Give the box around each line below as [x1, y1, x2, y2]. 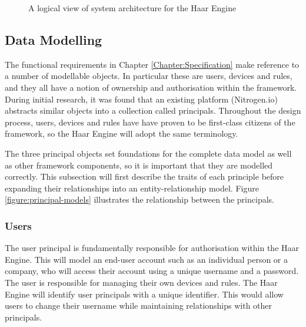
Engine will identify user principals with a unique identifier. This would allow [5, 288, 284, 300]
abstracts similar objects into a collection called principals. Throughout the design [5, 104, 301, 117]
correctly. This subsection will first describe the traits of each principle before [5, 170, 284, 183]
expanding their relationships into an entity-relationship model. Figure [5, 181, 259, 194]
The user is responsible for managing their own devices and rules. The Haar [5, 276, 278, 288]
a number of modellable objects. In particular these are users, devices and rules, [5, 70, 292, 82]
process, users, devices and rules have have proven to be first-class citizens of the [5, 115, 295, 128]
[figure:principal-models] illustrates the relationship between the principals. [5, 193, 274, 206]
